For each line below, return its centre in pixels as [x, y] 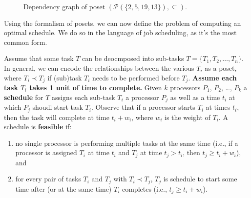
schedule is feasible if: [38, 127]
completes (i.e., [144, 188]
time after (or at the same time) [63, 188]
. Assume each [212, 77]
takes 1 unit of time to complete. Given [96, 88]
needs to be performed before [136, 77]
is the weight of [188, 117]
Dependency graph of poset [64, 6]
